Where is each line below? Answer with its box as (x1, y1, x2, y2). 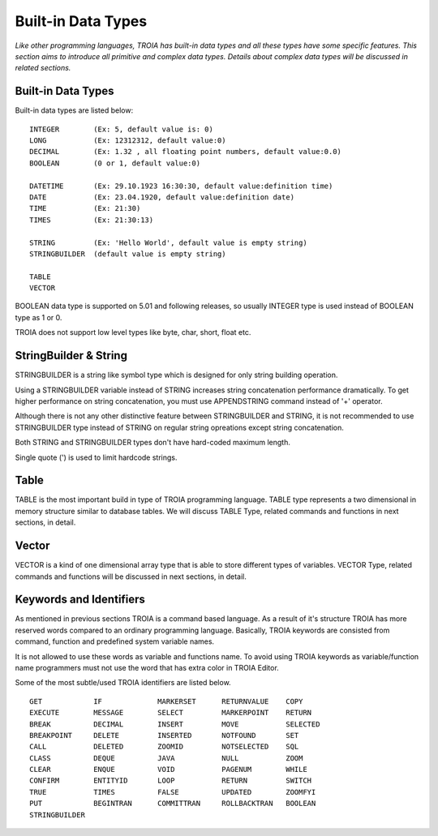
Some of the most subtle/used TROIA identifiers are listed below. (15, 678, 231, 688)
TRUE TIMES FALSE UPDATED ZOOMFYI (29, 787, 316, 796)
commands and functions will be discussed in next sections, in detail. (15, 572, 247, 581)
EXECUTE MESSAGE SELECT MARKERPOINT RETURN (29, 708, 312, 718)
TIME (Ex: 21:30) (29, 204, 141, 213)
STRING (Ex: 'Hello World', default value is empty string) (29, 238, 307, 247)
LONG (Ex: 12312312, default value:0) (29, 136, 226, 145)
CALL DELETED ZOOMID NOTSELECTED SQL (29, 742, 299, 752)
